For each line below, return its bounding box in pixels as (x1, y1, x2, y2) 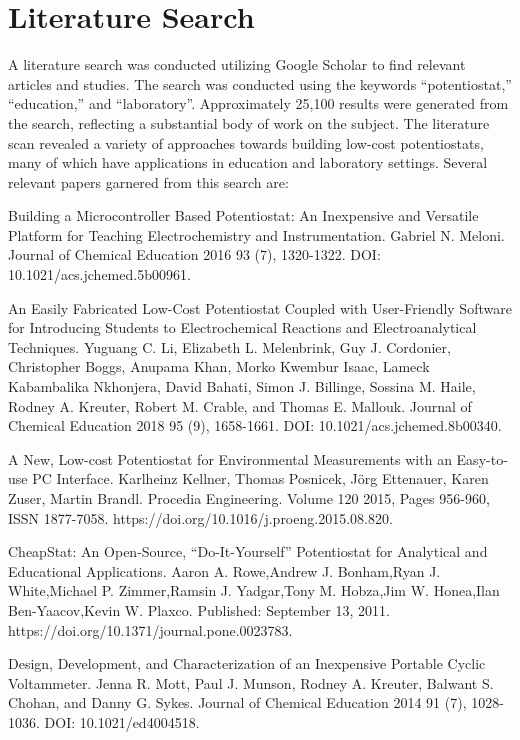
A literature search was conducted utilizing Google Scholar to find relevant (8, 54, 466, 75)
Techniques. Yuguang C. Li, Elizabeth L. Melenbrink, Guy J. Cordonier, (8, 336, 451, 357)
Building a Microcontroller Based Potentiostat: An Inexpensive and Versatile (8, 205, 479, 226)
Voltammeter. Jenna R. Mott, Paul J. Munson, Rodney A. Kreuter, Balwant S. (8, 672, 494, 693)
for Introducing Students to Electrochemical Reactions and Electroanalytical (8, 317, 477, 338)
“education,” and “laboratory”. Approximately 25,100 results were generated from (8, 93, 509, 114)
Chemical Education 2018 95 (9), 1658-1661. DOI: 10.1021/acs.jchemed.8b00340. (8, 415, 502, 436)
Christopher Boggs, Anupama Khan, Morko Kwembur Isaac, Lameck (8, 356, 430, 377)
